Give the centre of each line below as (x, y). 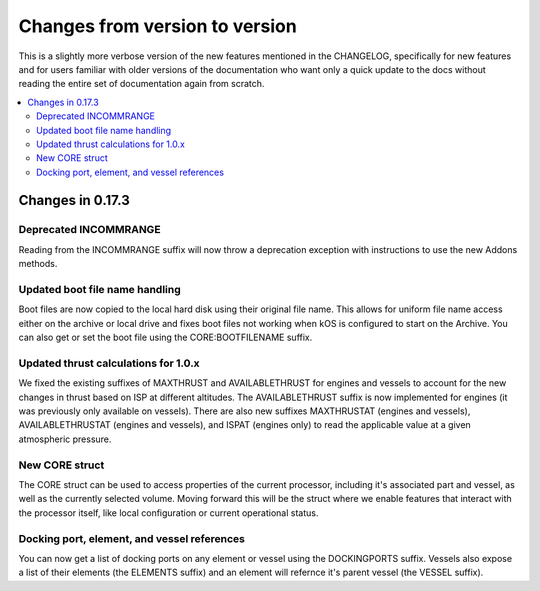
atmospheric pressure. (65, 439)
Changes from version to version (157, 26)
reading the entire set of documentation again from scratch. (141, 84)
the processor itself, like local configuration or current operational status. (168, 512)
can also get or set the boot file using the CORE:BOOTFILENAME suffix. (165, 337)
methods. (38, 264)
